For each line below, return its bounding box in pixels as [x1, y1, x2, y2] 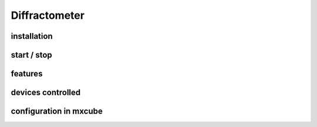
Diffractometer [11, 9, 85, 22]
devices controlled [11, 88, 81, 98]
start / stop [11, 50, 52, 60]
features [11, 69, 43, 79]
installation [11, 31, 53, 41]
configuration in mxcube [11, 106, 103, 116]
